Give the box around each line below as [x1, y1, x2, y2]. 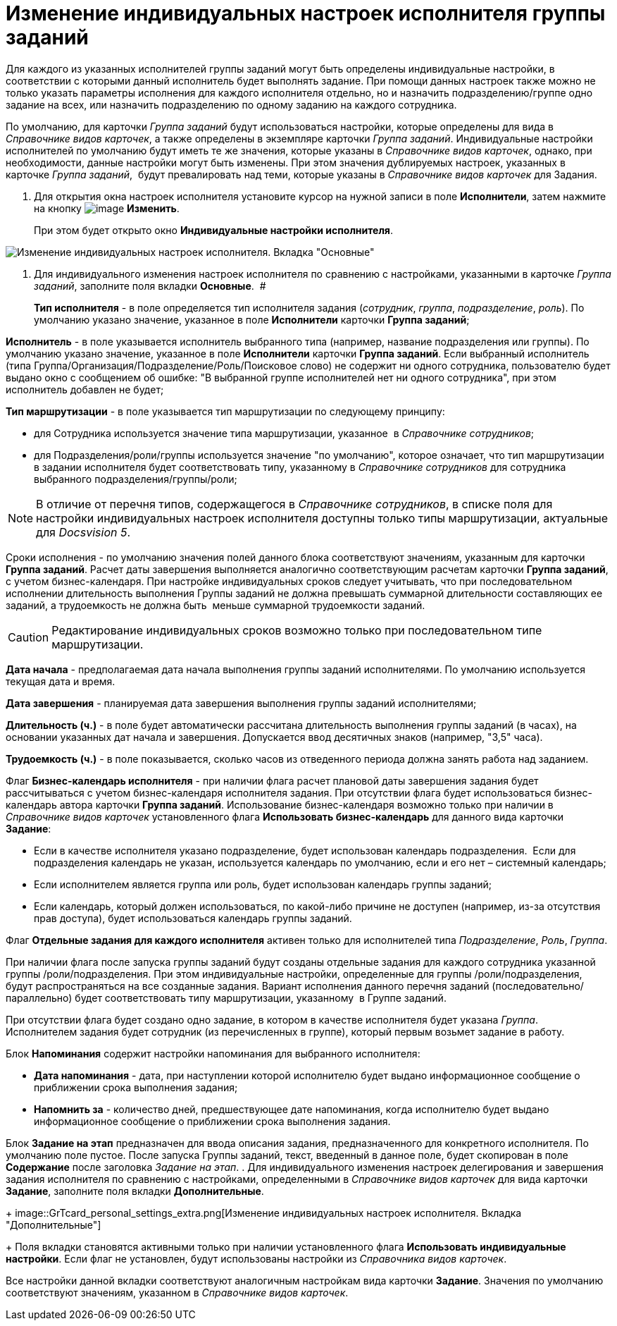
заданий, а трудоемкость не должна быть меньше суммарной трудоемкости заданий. [6, 598, 425, 611]
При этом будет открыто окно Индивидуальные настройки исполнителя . [34, 223, 393, 236]
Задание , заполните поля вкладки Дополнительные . [6, 1184, 264, 1197]
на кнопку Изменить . [34, 202, 180, 214]
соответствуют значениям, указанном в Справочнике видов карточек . [6, 1286, 349, 1299]
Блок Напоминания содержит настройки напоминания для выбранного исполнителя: [6, 1047, 420, 1060]
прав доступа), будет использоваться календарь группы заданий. [34, 911, 352, 924]
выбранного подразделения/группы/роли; [34, 472, 237, 485]
